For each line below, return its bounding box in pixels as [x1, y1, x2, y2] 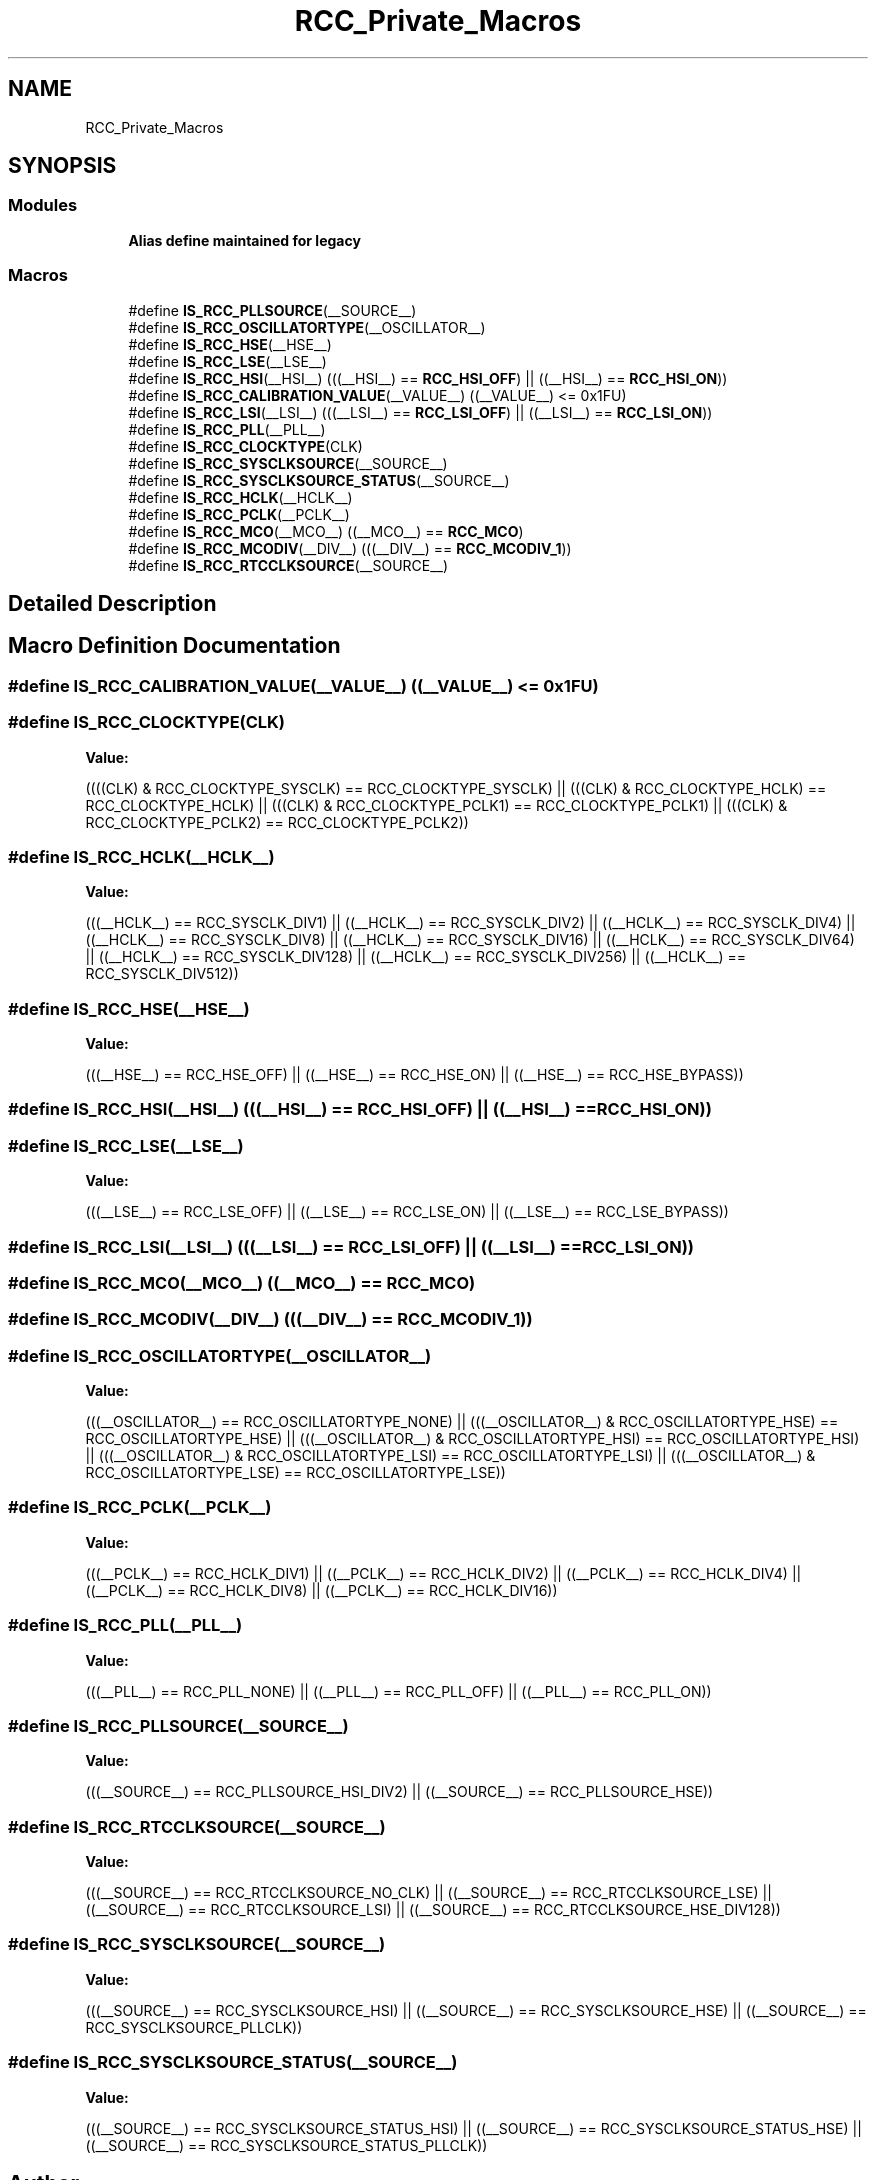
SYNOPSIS [8, 153, 117, 179]
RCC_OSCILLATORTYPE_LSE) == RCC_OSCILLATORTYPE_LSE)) [85, 1464, 506, 1482]
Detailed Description [8, 590, 217, 616]
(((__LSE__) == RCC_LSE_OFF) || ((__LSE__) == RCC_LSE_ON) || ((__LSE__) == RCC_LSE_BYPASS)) [85, 1203, 729, 1221]
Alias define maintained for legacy [128, 231, 361, 249]
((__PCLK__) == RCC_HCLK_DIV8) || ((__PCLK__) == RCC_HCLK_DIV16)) [85, 1581, 558, 1599]
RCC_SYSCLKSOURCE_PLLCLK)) [85, 2018, 303, 2036]
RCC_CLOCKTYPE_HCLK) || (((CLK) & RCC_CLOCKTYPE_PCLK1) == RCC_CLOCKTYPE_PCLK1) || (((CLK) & [85, 796, 788, 814]
